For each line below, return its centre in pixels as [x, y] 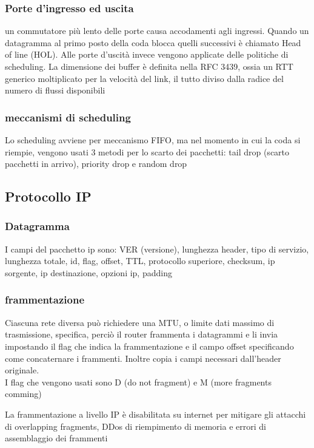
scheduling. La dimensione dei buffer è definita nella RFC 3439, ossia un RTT [149, 66]
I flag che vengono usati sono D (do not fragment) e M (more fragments [138, 382]
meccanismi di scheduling [68, 117]
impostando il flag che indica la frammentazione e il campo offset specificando [149, 346]
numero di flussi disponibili [55, 90]
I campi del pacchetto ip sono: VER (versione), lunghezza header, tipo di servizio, [157, 249]
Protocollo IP [48, 196]
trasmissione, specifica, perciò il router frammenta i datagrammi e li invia [142, 334]
